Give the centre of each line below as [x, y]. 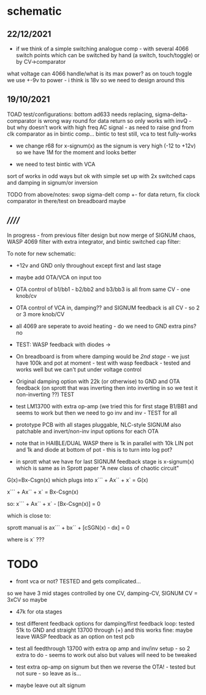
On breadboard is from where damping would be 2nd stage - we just [102, 356]
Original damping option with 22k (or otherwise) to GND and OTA [98, 381]
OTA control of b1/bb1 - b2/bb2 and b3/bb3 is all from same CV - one [103, 289]
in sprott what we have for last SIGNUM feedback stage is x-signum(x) [105, 461]
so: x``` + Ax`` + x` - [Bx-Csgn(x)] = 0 [54, 503]
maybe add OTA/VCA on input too [59, 277]
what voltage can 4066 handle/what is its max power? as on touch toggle [100, 74]
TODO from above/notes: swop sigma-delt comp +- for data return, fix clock [103, 194]
